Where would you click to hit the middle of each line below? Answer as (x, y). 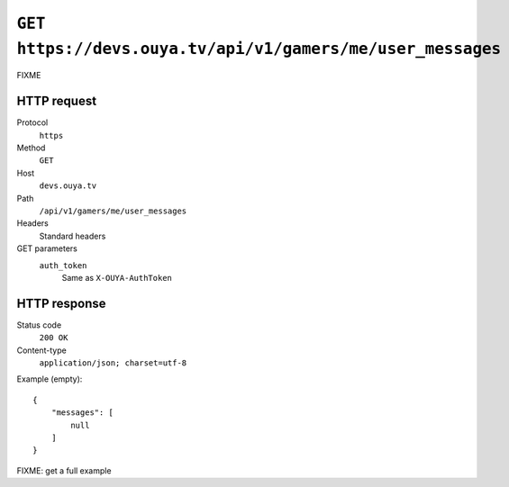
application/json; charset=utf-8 (113, 363)
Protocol (32, 122)
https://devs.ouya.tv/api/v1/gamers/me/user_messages (259, 49)
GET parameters (47, 248)
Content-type (41, 350)
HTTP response (62, 303)
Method (31, 148)
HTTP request (57, 101)
